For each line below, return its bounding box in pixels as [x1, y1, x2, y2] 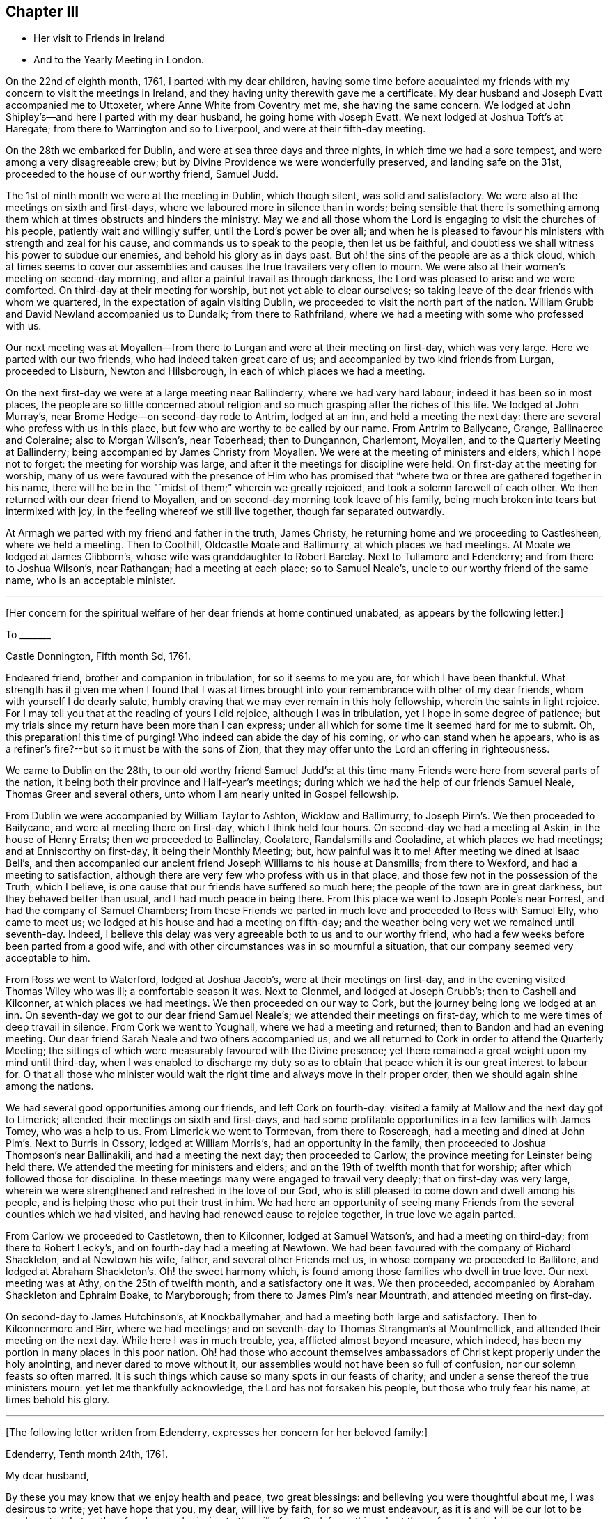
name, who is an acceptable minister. [6, 574, 176, 587]
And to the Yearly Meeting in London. [33, 54, 204, 66]
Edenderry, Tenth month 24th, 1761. [6, 1448, 169, 1460]
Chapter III [6, 3, 79, 20]
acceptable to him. [6, 952, 91, 964]
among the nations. [6, 1080, 94, 1093]
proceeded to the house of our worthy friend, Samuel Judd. [6, 168, 279, 180]
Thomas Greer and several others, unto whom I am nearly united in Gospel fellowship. [6, 788, 399, 801]
